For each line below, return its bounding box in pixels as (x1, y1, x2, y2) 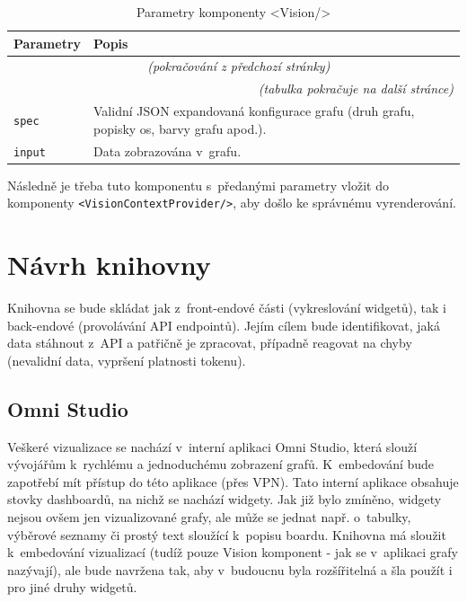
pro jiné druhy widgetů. (7, 578, 137, 597)
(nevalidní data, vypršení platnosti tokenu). (7, 350, 246, 369)
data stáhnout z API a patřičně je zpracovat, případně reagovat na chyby (7, 333, 412, 352)
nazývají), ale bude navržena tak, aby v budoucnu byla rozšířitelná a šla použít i (7, 560, 453, 579)
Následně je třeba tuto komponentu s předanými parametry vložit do (7, 175, 389, 194)
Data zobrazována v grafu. (93, 141, 242, 160)
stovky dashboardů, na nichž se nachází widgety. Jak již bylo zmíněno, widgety (7, 490, 442, 509)
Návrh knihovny (7, 246, 211, 283)
